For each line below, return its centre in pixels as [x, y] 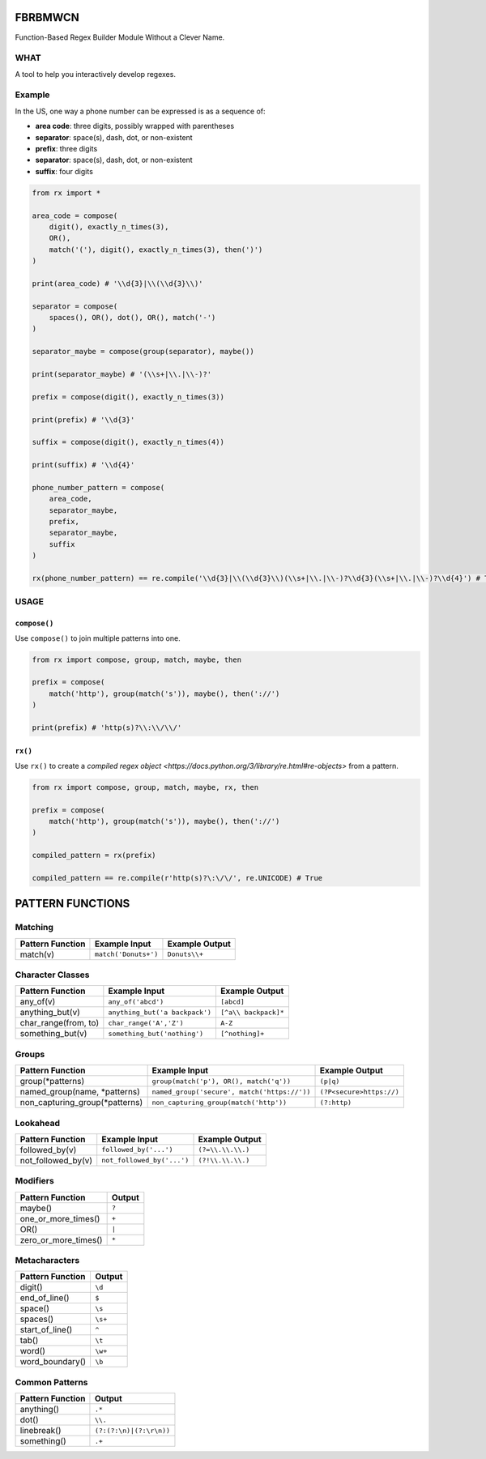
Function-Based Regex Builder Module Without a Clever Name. [120, 37]
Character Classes [52, 975]
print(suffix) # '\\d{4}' [83, 465]
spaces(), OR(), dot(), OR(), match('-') [132, 318]
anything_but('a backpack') [160, 1012]
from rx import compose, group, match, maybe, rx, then [145, 787]
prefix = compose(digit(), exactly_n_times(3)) [128, 397]
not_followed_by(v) [56, 1160]
